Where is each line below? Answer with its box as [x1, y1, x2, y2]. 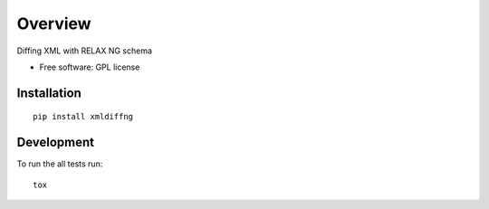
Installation [16, 85, 81, 100]
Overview [16, 14, 91, 33]
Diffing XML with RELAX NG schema [16, 45, 153, 56]
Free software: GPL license [39, 62, 140, 72]
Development [16, 135, 95, 150]
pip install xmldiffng [33, 111, 134, 122]
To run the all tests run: [16, 158, 103, 169]
